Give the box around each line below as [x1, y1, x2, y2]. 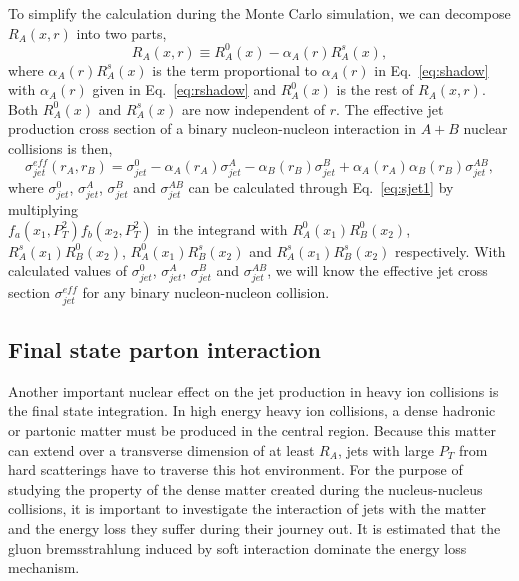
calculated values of [8, 260, 128, 281]
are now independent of [181, 98, 326, 119]
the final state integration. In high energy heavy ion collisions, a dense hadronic [8, 400, 496, 421]
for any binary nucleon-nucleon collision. [82, 282, 330, 303]
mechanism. [8, 557, 80, 578]
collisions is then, [8, 138, 113, 159]
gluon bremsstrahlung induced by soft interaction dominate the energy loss [8, 537, 467, 558]
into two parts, [76, 22, 167, 43]
